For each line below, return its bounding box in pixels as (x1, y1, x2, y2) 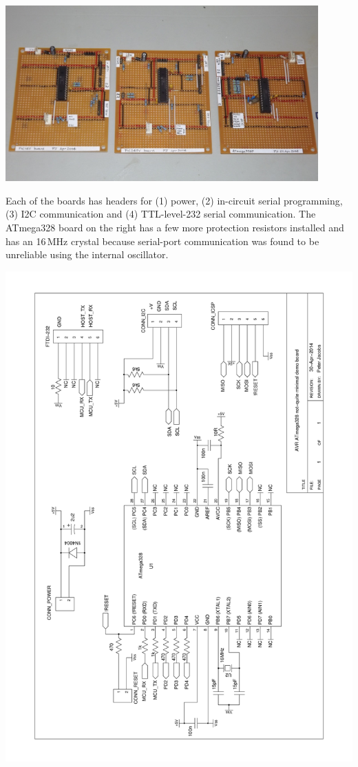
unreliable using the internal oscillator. (6, 247, 169, 262)
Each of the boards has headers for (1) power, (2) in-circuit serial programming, (6, 193, 343, 207)
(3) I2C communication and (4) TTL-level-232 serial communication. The (6, 207, 316, 221)
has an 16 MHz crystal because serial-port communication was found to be (6, 233, 319, 248)
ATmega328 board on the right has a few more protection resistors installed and (6, 220, 344, 234)
